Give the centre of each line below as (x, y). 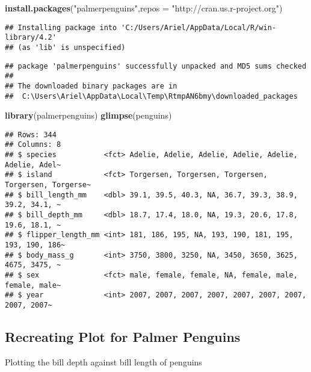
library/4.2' (31, 38)
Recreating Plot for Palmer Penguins (123, 336)
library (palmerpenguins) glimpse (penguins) (88, 115)
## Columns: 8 (33, 145)
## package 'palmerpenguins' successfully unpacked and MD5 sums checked (156, 66)
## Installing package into (61, 27)
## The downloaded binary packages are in (91, 86)
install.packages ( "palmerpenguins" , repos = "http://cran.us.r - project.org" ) (144, 8)
